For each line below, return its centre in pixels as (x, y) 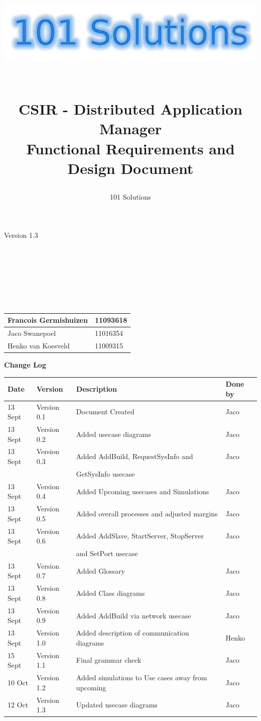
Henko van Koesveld (39, 345)
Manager (130, 128)
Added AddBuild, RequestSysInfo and (135, 456)
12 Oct (18, 705)
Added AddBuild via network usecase (134, 615)
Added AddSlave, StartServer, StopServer (140, 536)
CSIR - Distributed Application (130, 109)
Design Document (130, 168)
